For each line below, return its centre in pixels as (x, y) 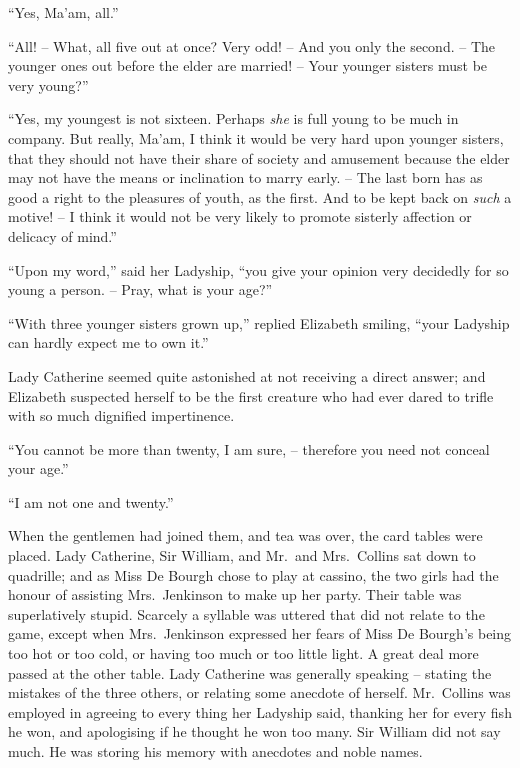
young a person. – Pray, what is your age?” (140, 289)
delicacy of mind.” (62, 235)
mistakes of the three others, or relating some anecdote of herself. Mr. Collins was (259, 692)
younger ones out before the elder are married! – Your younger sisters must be (248, 65)
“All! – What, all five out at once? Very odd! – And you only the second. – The (252, 45)
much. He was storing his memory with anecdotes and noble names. (215, 751)
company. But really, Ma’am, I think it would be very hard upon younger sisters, (256, 137)
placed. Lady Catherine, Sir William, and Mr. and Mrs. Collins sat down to (242, 555)
